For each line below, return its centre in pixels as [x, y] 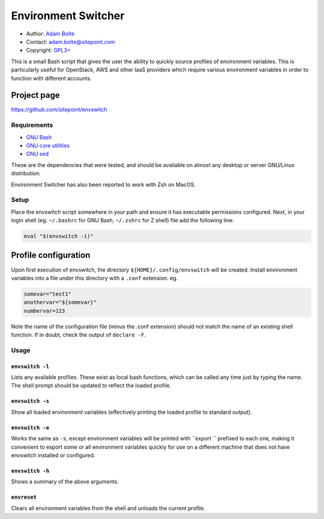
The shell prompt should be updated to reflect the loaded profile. [91, 386]
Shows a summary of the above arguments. [65, 482]
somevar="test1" [48, 294]
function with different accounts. [52, 78]
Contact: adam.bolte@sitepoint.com [70, 41]
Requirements [32, 125]
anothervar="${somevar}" [60, 302]
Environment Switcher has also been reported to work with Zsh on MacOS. [103, 184]
